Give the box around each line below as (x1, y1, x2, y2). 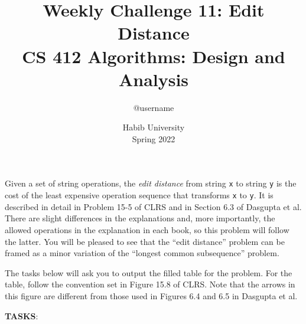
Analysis (118, 67, 189, 91)
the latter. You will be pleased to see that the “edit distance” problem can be (5, 235, 285, 247)
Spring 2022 (132, 132, 175, 145)
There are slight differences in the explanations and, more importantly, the (5, 212, 275, 224)
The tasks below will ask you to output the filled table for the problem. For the (5, 266, 292, 279)
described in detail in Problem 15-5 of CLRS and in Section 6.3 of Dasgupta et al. (5, 200, 302, 212)
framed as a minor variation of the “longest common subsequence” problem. (5, 247, 279, 259)
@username (133, 101, 174, 113)
